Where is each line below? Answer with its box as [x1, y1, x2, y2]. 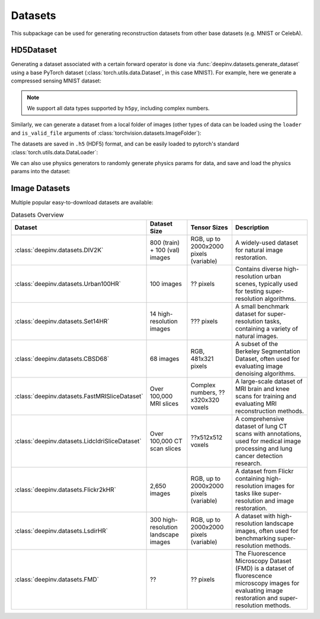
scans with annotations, [235, 430, 302, 438]
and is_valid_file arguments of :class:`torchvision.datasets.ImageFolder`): [11, 129, 201, 137]
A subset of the [235, 340, 279, 348]
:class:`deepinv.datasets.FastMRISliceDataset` [14, 392, 143, 401]
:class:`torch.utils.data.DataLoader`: [11, 148, 98, 155]
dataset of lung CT [235, 422, 287, 430]
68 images [149, 355, 180, 363]
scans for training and [235, 392, 296, 401]
